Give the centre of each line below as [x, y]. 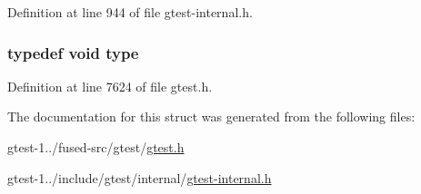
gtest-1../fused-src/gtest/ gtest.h [96, 147]
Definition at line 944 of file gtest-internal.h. [130, 12]
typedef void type [73, 52]
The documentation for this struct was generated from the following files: [211, 116]
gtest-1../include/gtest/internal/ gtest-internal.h [140, 177]
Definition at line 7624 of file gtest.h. [110, 86]
